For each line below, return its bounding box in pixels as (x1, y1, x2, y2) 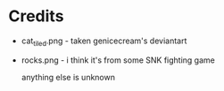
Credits (8, 6, 64, 27)
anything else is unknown (21, 72, 115, 82)
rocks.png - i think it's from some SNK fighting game (21, 55, 215, 65)
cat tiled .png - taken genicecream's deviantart (21, 35, 187, 48)
